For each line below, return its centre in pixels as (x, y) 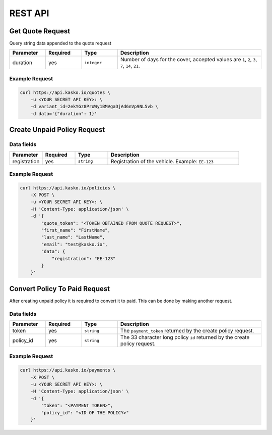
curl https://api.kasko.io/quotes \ (65, 92)
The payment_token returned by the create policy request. (187, 331)
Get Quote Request (40, 31)
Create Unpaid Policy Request (57, 130)
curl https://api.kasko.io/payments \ (68, 370)
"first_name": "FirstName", (76, 230)
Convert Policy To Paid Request (60, 289)
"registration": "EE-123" (84, 258)
